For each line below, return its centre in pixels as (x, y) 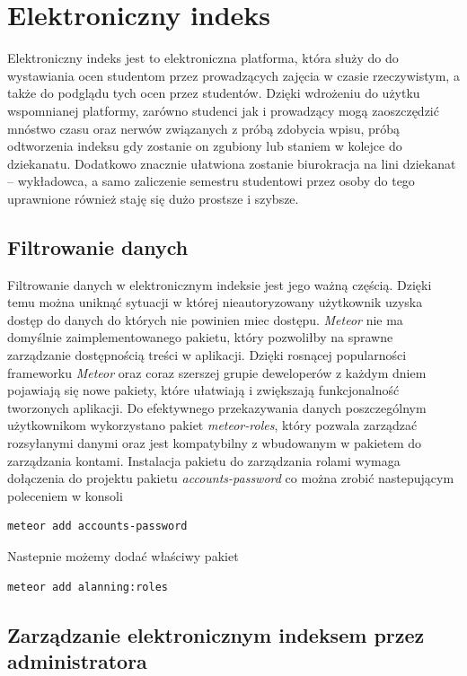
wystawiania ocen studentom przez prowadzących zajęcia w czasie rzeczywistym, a (233, 75)
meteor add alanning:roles (88, 587)
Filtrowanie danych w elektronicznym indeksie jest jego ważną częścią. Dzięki (220, 284)
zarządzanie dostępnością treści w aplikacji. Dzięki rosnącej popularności (207, 355)
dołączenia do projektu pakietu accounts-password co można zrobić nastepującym (231, 478)
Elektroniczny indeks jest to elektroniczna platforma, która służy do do (203, 58)
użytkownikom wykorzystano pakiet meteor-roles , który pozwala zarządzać (212, 425)
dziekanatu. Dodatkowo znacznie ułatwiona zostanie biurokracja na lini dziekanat (232, 163)
